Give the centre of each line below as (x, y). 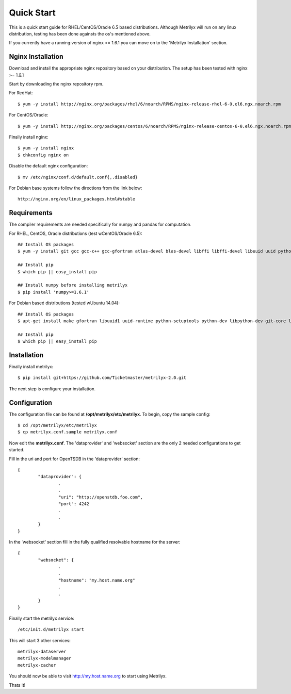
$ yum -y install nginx (46, 148)
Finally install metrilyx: (31, 366)
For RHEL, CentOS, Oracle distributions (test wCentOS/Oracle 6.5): (76, 233)
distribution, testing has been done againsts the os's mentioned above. (80, 33)
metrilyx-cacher (37, 665)
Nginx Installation (36, 57)
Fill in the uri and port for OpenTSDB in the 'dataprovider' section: (74, 459)
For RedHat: (21, 93)
